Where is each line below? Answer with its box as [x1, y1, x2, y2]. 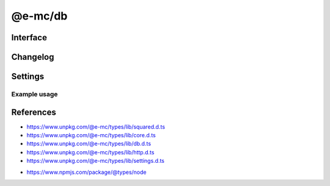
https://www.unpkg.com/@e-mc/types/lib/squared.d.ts [26, 123, 165, 131]
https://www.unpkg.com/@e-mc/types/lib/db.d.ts [26, 140, 152, 148]
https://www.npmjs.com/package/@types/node [26, 168, 147, 176]
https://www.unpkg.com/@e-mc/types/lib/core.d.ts [26, 132, 156, 139]
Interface [11, 32, 47, 43]
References [11, 107, 56, 117]
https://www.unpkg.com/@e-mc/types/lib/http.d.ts [26, 148, 155, 156]
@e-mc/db [11, 9, 68, 23]
